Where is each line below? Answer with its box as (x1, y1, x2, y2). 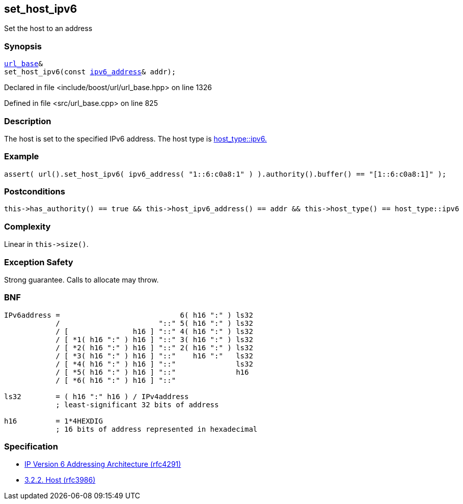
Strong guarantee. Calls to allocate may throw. (4, 275, 159, 284)
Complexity (4, 221, 51, 232)
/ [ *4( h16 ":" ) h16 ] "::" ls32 (56, 359, 253, 368)
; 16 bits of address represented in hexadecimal (56, 425, 258, 433)
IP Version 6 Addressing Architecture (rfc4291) (24, 460, 181, 469)
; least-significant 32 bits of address (56, 400, 219, 409)
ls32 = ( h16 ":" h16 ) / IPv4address (4, 392, 189, 401)
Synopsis (4, 41, 42, 51)
